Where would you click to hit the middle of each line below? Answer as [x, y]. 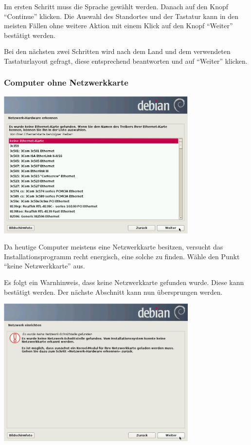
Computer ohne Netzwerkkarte [66, 82]
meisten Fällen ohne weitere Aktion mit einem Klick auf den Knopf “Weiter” [118, 26]
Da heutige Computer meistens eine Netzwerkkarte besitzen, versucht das [114, 247]
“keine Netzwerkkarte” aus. [45, 266]
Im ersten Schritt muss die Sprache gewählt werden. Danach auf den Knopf [116, 6]
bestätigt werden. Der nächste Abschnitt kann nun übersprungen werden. [113, 292]
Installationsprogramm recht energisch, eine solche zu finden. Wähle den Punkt [122, 256]
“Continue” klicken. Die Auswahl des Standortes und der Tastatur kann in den [121, 16]
